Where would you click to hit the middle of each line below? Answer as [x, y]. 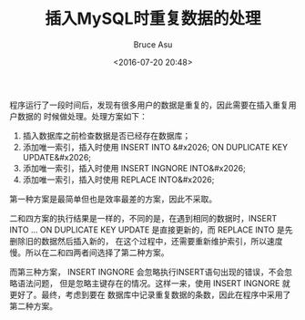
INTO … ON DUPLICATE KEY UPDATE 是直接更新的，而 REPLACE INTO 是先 [151, 230]
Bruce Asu [153, 44]
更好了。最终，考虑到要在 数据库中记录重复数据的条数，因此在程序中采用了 [150, 294]
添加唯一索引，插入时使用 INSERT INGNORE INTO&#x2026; [134, 168]
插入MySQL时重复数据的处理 [153, 19]
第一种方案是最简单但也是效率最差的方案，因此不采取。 [113, 199]
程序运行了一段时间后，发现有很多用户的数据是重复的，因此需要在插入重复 [149, 105]
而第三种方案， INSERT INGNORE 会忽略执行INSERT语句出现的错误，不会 [147, 272]
